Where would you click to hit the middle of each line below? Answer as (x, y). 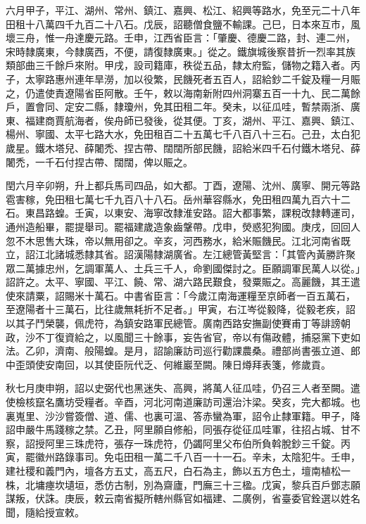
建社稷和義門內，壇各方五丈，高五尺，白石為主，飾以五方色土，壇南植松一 (178, 471)
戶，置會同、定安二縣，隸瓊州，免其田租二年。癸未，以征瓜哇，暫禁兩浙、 (178, 107)
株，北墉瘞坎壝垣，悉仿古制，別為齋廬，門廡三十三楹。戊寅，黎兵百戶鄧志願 (183, 484)
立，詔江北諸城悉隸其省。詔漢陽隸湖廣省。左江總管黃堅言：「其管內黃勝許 (176, 254)
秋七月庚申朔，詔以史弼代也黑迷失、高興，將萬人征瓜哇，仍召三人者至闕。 (178, 388)
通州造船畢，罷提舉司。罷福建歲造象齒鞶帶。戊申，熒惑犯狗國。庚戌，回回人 (183, 226)
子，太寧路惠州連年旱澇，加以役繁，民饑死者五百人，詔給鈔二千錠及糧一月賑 (183, 78)
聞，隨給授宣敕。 (45, 512)
